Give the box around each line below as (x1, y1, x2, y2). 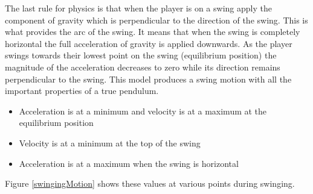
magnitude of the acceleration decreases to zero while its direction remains (5, 60, 280, 73)
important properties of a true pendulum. (5, 84, 159, 97)
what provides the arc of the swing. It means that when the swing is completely (5, 25, 300, 38)
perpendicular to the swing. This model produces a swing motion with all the (5, 72, 292, 85)
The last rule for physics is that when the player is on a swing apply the (5, 2, 272, 14)
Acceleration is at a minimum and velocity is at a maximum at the (19, 104, 267, 117)
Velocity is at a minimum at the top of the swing (19, 136, 201, 149)
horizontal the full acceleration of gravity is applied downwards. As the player (5, 37, 292, 49)
